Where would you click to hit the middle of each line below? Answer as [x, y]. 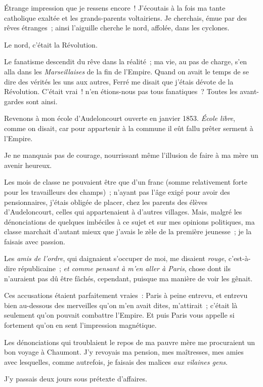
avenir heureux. [28, 165]
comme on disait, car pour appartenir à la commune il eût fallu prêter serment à [129, 128]
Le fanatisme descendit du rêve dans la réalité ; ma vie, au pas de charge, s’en [126, 61]
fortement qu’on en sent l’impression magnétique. [80, 325]
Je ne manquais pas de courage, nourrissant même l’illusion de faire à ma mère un [131, 155]
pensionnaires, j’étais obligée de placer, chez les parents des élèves [106, 202]
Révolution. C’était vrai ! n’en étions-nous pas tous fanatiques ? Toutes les [121, 91]
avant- [249, 91]
